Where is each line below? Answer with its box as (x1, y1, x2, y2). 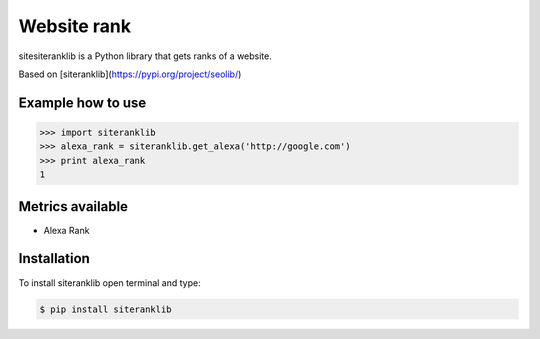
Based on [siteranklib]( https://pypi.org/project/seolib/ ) (18, 68, 242, 80)
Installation (18, 250, 90, 267)
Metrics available (18, 198, 129, 215)
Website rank (18, 15, 132, 37)
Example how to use (18, 94, 147, 111)
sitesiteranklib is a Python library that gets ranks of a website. (18, 50, 272, 62)
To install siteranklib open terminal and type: (18, 276, 201, 289)
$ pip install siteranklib (39, 303, 172, 315)
